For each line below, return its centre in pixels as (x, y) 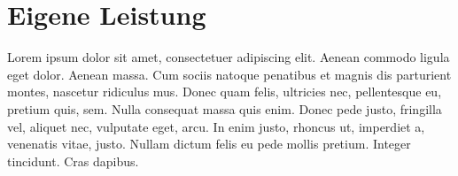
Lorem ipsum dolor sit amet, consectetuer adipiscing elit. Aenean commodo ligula (229, 57)
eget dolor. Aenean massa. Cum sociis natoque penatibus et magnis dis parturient (229, 74)
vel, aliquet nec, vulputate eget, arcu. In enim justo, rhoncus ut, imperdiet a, (216, 126)
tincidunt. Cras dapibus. (73, 161)
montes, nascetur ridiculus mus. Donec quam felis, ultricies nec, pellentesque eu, (225, 92)
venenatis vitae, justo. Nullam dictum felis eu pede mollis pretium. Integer (209, 144)
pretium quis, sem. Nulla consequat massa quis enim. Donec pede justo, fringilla (225, 108)
